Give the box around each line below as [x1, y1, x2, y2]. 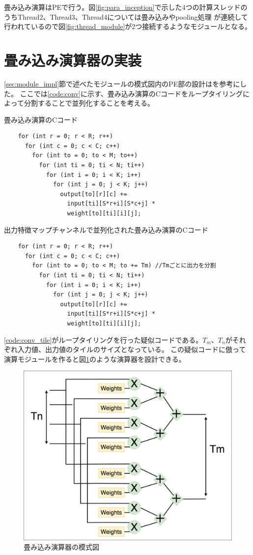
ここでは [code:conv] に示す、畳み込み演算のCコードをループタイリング [20, 88, 243, 98]
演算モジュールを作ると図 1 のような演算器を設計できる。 [4, 353, 186, 364]
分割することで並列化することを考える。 [24, 98, 155, 108]
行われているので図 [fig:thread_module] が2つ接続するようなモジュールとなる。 [4, 21, 252, 31]
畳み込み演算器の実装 [4, 50, 142, 70]
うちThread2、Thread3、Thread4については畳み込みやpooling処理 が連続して [4, 11, 248, 22]
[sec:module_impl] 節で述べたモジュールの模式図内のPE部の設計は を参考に [4, 78, 240, 88]
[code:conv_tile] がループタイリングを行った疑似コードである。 [4, 334, 203, 345]
